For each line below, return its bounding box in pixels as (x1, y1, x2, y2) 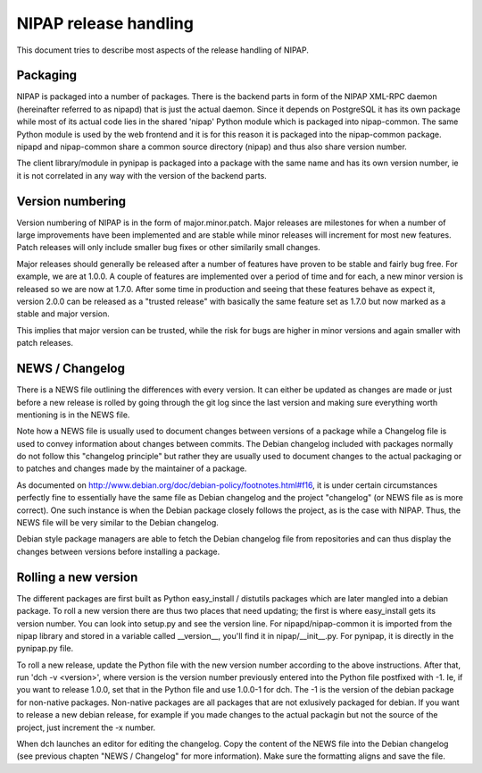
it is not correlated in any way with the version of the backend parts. (16, 170, 267, 181)
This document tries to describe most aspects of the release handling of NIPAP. (16, 45, 310, 55)
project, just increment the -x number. (16, 722, 156, 733)
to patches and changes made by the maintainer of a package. (16, 463, 247, 474)
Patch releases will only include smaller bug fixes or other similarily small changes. (16, 242, 320, 253)
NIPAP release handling (16, 13, 194, 33)
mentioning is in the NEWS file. (16, 409, 130, 420)
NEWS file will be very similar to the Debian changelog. (16, 517, 219, 528)
